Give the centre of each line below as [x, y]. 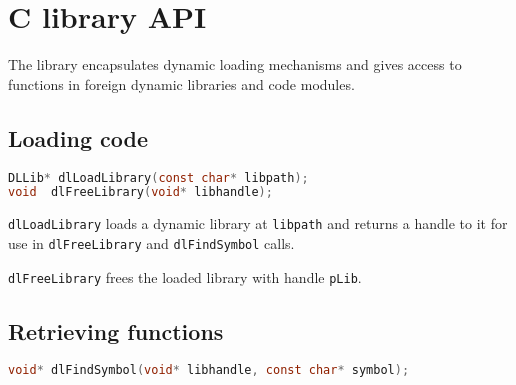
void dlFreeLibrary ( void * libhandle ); [140, 192]
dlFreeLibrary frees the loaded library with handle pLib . [185, 276]
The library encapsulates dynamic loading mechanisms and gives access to [235, 64]
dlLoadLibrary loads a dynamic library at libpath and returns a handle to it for [258, 223]
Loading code [78, 137]
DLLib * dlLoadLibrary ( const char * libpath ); [158, 177]
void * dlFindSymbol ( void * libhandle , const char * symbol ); [209, 370]
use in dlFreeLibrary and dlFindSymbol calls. [151, 242]
